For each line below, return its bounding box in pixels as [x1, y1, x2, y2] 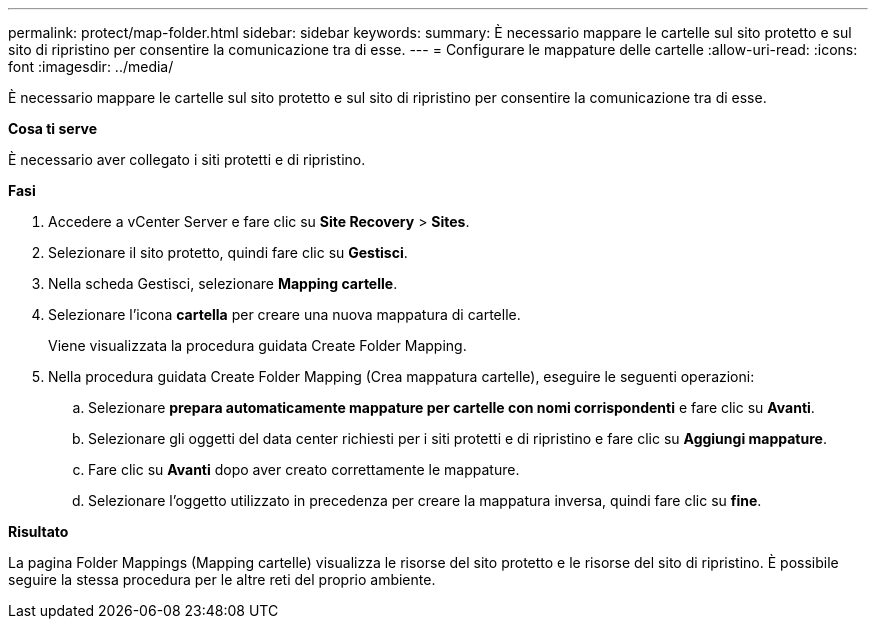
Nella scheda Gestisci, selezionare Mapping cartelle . [48, 275, 398, 292]
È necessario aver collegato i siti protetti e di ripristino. [8, 151, 366, 168]
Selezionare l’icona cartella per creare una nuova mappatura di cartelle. [48, 306, 521, 323]
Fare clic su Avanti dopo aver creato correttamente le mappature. [88, 461, 520, 478]
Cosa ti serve [8, 120, 98, 137]
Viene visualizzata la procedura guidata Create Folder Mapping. [48, 337, 467, 354]
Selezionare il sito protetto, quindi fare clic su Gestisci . [48, 244, 408, 261]
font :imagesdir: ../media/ [8, 58, 174, 75]
